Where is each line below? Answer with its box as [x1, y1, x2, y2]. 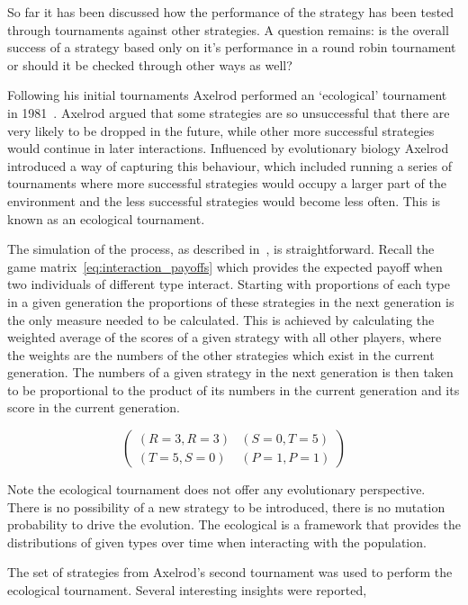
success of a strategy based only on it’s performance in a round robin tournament [7, 38, 456, 57]
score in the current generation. [7, 398, 180, 417]
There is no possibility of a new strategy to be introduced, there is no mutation [7, 497, 445, 516]
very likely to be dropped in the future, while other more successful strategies [7, 121, 435, 140]
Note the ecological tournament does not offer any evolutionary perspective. [7, 480, 426, 499]
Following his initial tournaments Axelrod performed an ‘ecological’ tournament [7, 86, 447, 104]
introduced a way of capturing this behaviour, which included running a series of [7, 156, 452, 175]
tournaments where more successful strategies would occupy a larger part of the [7, 174, 446, 193]
